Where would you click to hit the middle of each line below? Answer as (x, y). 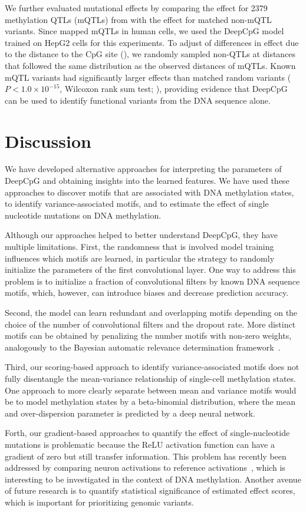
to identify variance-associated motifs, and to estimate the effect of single (137, 204)
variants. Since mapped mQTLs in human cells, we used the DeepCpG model (144, 31)
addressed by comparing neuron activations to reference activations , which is (145, 468)
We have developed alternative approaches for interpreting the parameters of (143, 169)
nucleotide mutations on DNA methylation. (83, 215)
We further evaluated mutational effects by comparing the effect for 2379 (136, 8)
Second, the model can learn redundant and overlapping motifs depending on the (151, 312)
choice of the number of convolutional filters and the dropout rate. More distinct (150, 324)
